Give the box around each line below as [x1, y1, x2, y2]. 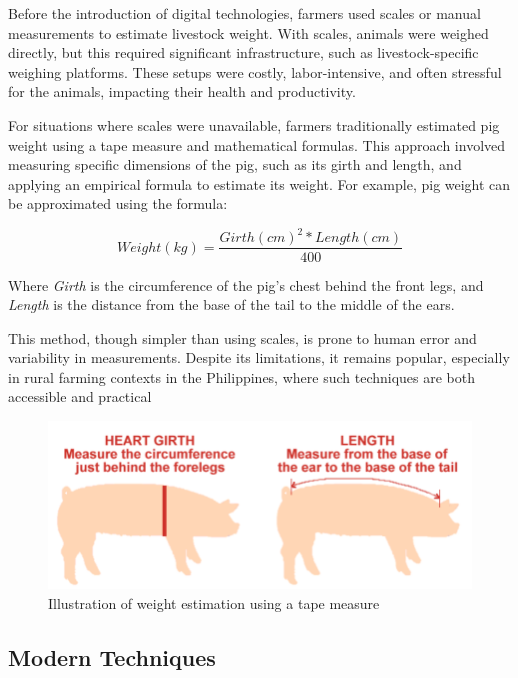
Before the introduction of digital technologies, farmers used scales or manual [8, 3, 481, 23]
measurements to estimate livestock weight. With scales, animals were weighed [8, 22, 489, 43]
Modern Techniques [8, 641, 216, 672]
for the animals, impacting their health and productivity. [8, 81, 356, 102]
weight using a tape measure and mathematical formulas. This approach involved [8, 134, 506, 155]
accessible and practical [8, 386, 152, 407]
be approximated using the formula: [8, 193, 228, 214]
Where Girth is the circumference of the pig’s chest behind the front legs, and [8, 274, 484, 295]
